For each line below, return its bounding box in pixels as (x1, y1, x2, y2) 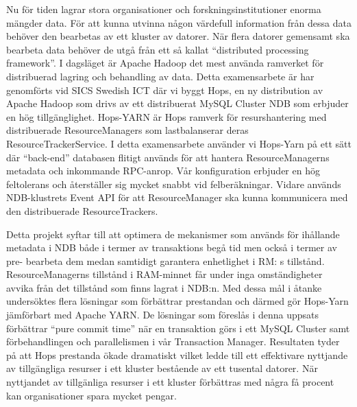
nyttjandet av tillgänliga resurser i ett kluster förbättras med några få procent (6, 375, 334, 389)
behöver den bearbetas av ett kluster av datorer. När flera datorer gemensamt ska (6, 29, 350, 43)
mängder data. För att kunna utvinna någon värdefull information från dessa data (6, 15, 352, 30)
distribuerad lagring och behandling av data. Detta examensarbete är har (6, 69, 315, 83)
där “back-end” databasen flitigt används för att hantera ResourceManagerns (6, 150, 330, 164)
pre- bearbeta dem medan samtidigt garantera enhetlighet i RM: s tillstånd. (6, 253, 325, 268)
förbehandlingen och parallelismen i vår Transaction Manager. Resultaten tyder (6, 334, 340, 349)
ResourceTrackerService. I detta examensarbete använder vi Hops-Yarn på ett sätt (6, 136, 352, 150)
